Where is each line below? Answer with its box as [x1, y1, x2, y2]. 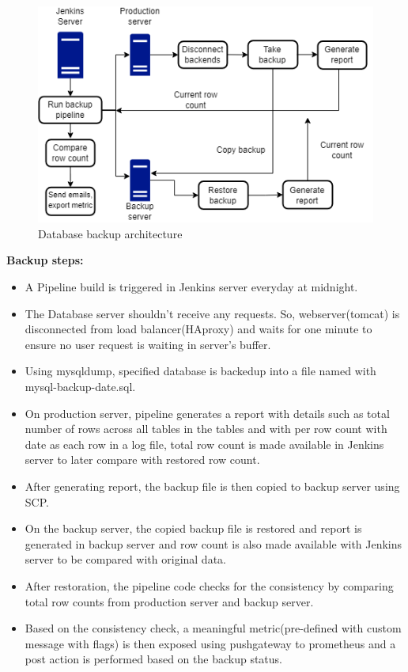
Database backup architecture [38, 225, 183, 241]
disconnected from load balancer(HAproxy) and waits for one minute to [25, 321, 372, 337]
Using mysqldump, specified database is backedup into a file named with [25, 363, 376, 379]
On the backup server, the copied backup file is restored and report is [25, 520, 362, 537]
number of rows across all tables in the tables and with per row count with [25, 420, 387, 437]
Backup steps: [6, 252, 84, 268]
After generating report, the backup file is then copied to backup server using [25, 477, 400, 494]
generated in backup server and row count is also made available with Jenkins [25, 535, 402, 552]
